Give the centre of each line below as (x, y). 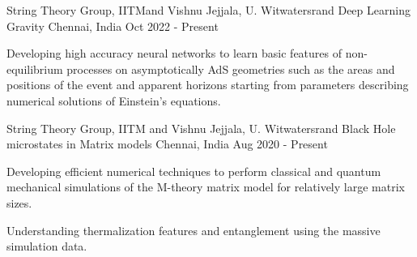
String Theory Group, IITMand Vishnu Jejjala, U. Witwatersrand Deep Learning (208, 10)
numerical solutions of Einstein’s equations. (114, 100)
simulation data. (47, 246)
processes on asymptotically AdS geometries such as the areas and (231, 69)
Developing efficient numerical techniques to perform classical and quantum (194, 171)
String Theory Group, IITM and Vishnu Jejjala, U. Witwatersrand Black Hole (201, 128)
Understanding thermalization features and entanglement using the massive (194, 230)
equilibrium (35, 69)
